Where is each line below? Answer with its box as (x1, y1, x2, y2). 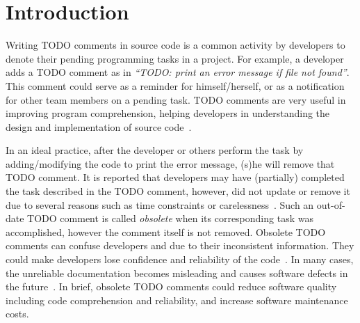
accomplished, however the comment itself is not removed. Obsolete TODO (6, 224, 326, 239)
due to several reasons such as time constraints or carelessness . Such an (6, 197, 314, 212)
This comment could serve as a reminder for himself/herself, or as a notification (6, 78, 345, 93)
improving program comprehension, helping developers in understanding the (6, 106, 330, 120)
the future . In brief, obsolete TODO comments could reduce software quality (6, 279, 337, 294)
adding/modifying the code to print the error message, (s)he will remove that (6, 156, 335, 171)
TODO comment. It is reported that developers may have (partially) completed (6, 170, 345, 184)
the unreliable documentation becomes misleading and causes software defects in (6, 265, 348, 280)
